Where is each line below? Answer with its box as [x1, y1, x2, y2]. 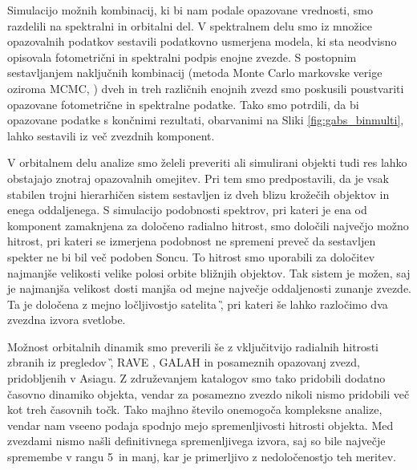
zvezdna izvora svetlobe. [7, 311, 126, 328]
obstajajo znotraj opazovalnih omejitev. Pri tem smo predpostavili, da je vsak [7, 169, 389, 186]
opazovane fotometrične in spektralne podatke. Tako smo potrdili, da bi [7, 95, 359, 112]
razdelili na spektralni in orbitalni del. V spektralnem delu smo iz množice [7, 17, 373, 34]
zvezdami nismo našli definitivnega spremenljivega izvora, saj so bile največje [7, 432, 386, 449]
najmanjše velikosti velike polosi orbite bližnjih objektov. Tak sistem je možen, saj [7, 264, 411, 281]
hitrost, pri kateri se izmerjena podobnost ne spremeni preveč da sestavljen [7, 233, 376, 249]
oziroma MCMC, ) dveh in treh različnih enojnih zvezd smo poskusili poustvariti [7, 79, 404, 96]
